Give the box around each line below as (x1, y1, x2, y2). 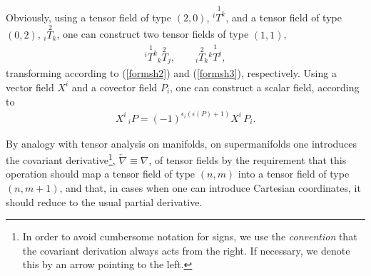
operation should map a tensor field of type (6, 166, 195, 181)
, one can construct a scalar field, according (170, 79, 360, 94)
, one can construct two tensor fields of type (56, 26, 249, 41)
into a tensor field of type (238, 166, 350, 181)
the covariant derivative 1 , (6, 150, 116, 167)
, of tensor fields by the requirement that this (148, 152, 347, 167)
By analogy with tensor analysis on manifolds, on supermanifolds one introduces (6, 136, 357, 150)
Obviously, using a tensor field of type (6, 9, 172, 24)
